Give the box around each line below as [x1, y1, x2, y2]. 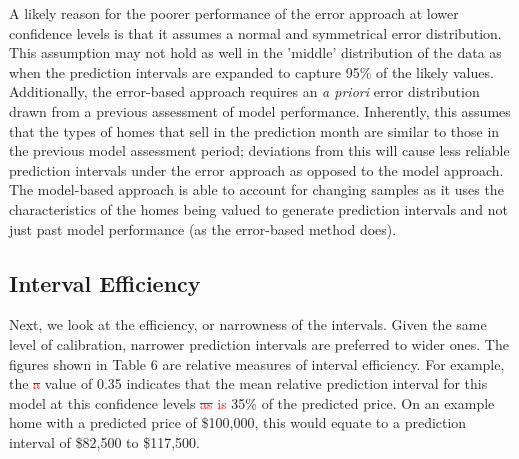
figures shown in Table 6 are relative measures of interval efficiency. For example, [9, 353, 505, 374]
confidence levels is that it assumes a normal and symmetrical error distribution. [9, 22, 502, 43]
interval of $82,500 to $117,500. [9, 431, 200, 452]
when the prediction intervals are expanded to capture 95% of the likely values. [9, 61, 494, 82]
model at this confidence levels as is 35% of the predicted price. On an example [9, 392, 495, 413]
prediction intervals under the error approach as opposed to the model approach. [9, 159, 504, 180]
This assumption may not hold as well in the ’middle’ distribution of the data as [9, 42, 502, 63]
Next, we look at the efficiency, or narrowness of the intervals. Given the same [9, 314, 487, 335]
